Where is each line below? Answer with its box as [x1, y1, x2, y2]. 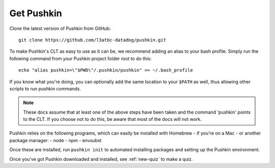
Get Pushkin [9, 8, 62, 19]
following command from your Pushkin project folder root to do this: [9, 55, 152, 61]
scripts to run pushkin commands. [9, 85, 81, 91]
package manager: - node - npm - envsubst [9, 137, 102, 143]
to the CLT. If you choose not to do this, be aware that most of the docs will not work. [23, 116, 202, 122]
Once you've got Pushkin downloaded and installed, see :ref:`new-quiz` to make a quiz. [9, 156, 193, 162]
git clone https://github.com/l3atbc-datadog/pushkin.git [18, 37, 167, 43]
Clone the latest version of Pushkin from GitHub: [9, 25, 111, 31]
